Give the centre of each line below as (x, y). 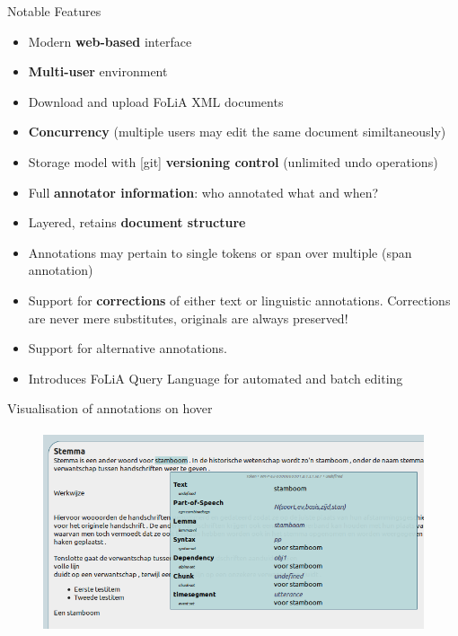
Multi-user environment (98, 71)
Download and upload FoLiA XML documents (156, 101)
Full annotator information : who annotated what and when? (203, 192)
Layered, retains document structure (137, 222)
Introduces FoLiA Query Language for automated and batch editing (216, 378)
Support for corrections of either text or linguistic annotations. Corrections (239, 300)
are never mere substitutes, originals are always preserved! (188, 318)
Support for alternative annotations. (128, 348)
